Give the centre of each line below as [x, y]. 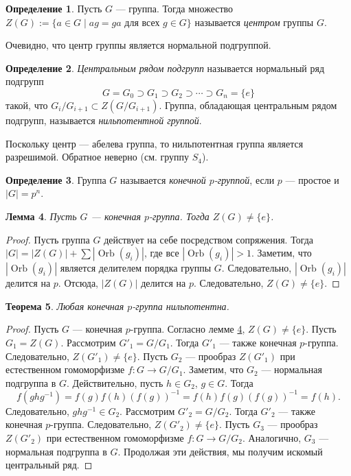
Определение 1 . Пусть [54, 8]
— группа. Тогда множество [174, 8]
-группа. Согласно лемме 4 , [188, 329]
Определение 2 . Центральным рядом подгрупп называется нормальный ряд [165, 68]
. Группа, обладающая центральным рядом [248, 105]
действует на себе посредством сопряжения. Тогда [209, 239]
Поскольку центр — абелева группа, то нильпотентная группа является [155, 143]
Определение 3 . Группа [56, 179]
